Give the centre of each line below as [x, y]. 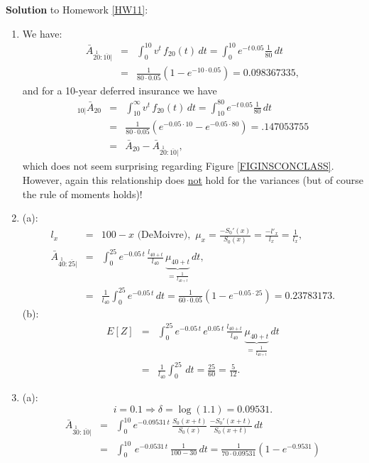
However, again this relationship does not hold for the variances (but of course [193, 180]
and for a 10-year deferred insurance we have [120, 90]
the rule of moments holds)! [82, 194]
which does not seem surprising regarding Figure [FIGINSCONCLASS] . [178, 166]
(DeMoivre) [163, 235]
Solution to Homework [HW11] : [77, 9]
